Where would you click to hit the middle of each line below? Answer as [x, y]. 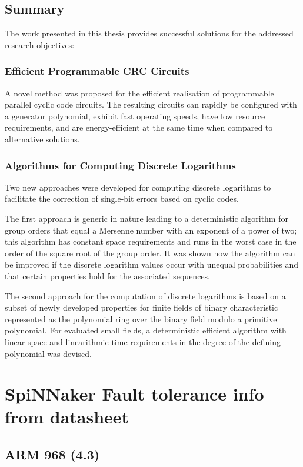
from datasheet [67, 417]
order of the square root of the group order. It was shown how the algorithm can [150, 253]
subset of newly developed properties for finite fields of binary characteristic [141, 307]
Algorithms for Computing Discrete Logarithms [120, 165]
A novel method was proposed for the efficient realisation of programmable [139, 93]
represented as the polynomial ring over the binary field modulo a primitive [141, 318]
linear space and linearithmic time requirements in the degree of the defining [143, 341]
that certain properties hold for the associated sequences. [107, 276]
